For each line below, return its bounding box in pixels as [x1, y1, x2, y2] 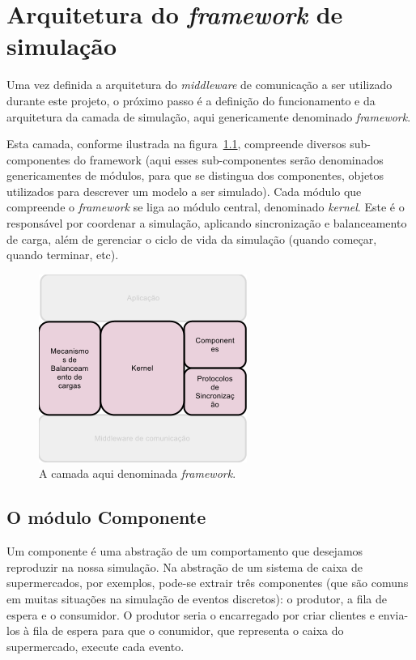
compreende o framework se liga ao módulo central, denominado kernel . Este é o [6, 198, 405, 215]
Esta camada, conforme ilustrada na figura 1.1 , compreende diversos [6, 135, 346, 152]
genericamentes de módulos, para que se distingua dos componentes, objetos [6, 167, 384, 184]
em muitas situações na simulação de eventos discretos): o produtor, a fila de [6, 590, 387, 607]
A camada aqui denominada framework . [39, 465, 236, 482]
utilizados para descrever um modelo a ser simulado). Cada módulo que [6, 182, 362, 199]
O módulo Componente [6, 505, 206, 530]
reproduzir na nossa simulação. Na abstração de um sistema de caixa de [6, 558, 363, 575]
